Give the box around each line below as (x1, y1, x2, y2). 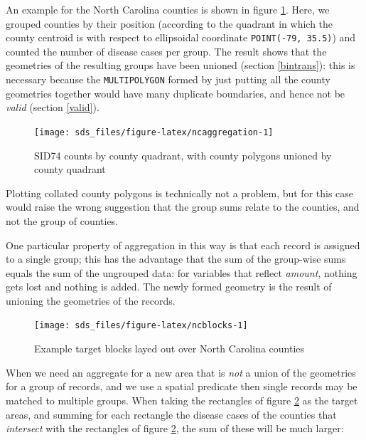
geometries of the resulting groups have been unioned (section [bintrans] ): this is (6, 58, 355, 73)
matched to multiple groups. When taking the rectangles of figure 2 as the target (6, 392, 358, 407)
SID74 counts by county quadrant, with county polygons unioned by (34, 147, 332, 162)
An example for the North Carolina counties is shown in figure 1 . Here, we (6, 2, 330, 16)
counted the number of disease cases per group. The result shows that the (6, 43, 327, 58)
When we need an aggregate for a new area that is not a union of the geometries (6, 365, 356, 379)
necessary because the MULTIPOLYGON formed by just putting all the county (6, 72, 330, 87)
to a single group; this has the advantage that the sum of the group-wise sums (6, 251, 346, 266)
